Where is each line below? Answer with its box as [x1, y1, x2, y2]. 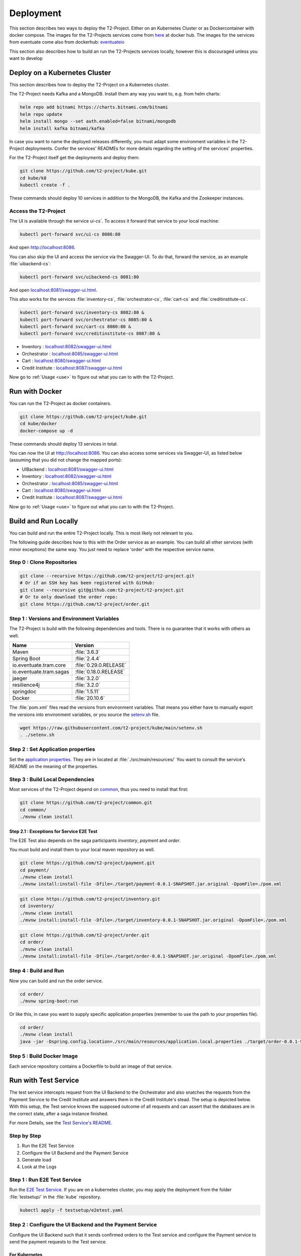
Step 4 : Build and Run [9, 967, 64, 974]
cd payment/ [20, 867, 50, 873]
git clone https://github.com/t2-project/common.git [20, 800, 153, 806]
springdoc [12, 688, 37, 695]
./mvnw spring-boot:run [20, 998, 79, 1004]
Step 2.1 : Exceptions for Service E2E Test [9, 828, 98, 834]
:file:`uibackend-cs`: [9, 260, 51, 266]
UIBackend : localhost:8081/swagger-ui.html [22, 466, 114, 472]
